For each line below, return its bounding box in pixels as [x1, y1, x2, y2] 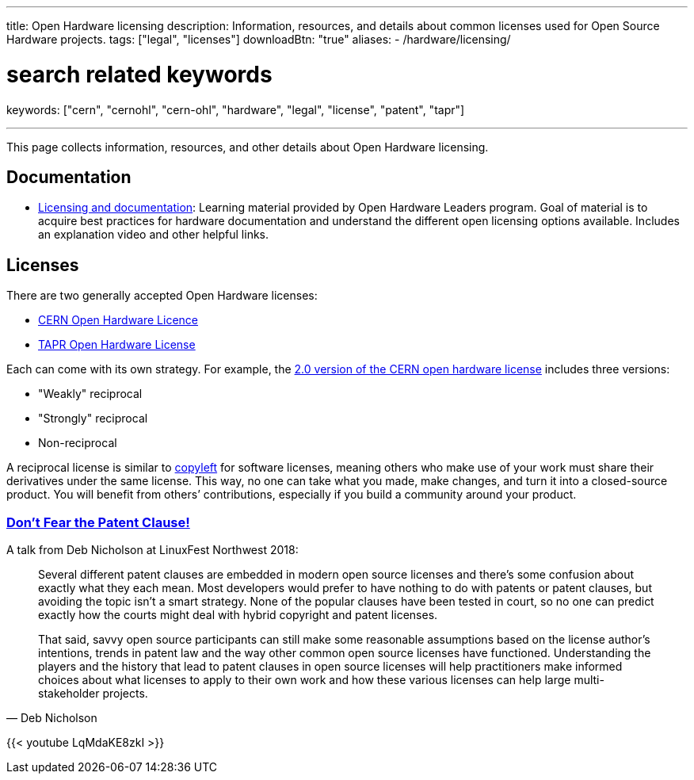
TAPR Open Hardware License [38, 338, 196, 352]
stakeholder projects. [38, 686, 148, 700]
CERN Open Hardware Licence [38, 313, 199, 327]
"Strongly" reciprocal [38, 411, 148, 426]
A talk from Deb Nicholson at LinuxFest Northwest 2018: [6, 542, 299, 556]
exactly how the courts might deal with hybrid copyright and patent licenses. [38, 607, 438, 621]
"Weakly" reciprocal [38, 387, 143, 401]
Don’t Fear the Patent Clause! [6, 514, 190, 530]
